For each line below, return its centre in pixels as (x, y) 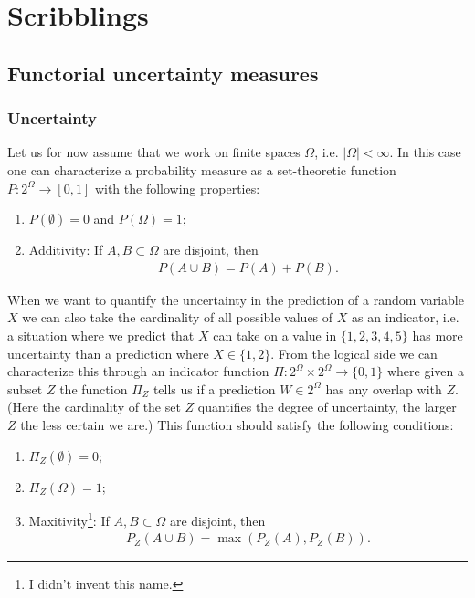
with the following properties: (177, 188)
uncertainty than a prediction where (108, 353)
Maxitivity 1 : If (69, 519)
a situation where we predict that (101, 335)
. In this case (425, 152)
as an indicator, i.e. (406, 317)
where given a (425, 371)
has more (438, 335)
